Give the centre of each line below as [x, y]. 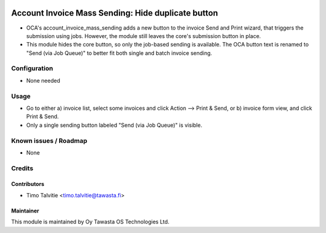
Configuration [32, 68]
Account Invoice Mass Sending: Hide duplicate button [115, 13]
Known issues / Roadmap [49, 141]
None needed [43, 80]
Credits [22, 168]
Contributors [28, 184]
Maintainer [25, 211]
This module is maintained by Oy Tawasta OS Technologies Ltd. [90, 222]
